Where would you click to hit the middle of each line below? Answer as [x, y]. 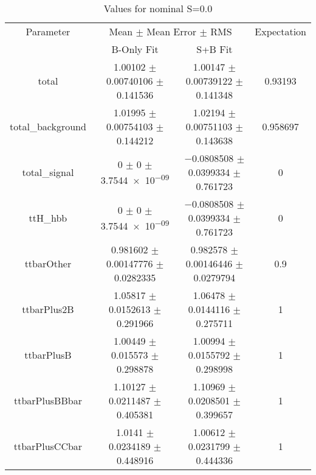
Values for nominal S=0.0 [158, 8]
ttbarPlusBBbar [48, 400]
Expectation [280, 31]
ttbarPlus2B [48, 309]
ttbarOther [48, 263]
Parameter [48, 31]
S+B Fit [215, 49]
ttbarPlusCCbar [48, 446]
